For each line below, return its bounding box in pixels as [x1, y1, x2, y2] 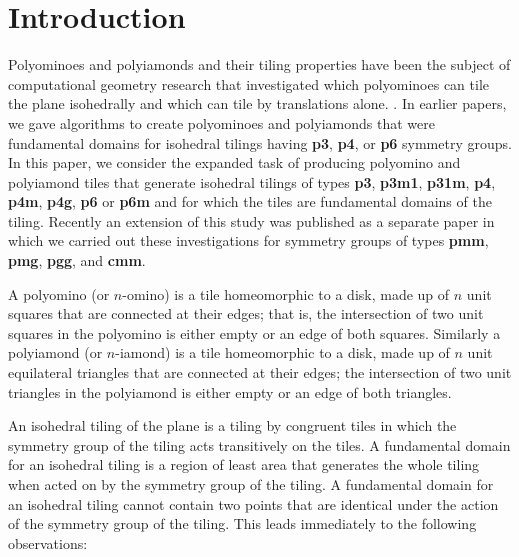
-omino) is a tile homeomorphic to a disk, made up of [122, 283, 450, 304]
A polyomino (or [8, 283, 110, 304]
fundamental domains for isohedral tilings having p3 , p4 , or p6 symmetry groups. [8, 132, 512, 153]
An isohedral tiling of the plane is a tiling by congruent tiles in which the [8, 415, 457, 436]
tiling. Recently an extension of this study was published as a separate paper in [8, 210, 495, 231]
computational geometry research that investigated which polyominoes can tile [8, 73, 489, 94]
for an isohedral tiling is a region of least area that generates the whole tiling [8, 454, 480, 475]
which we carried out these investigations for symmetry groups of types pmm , [8, 230, 489, 251]
